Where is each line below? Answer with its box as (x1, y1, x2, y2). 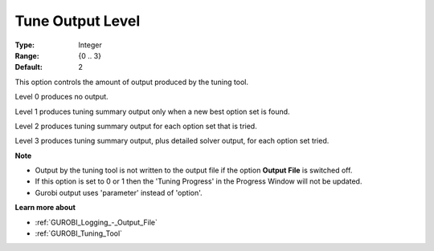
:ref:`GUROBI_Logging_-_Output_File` (35, 217, 158, 227)
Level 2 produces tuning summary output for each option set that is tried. (14, 121, 257, 131)
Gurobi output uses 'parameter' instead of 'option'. (35, 188, 203, 197)
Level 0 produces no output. (14, 92, 108, 102)
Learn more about (14, 203, 76, 213)
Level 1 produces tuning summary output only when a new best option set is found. (14, 107, 290, 116)
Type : (14, 40, 35, 50)
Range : (14, 51, 39, 60)
